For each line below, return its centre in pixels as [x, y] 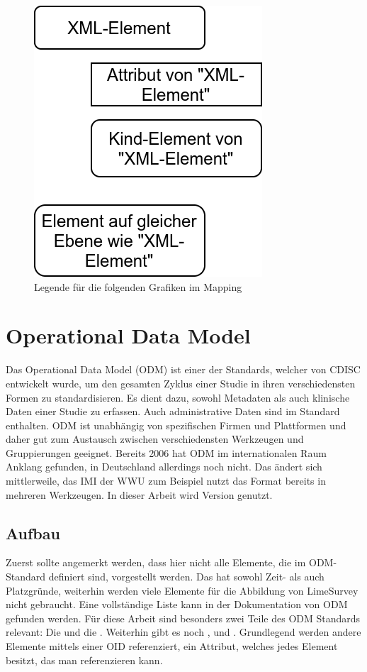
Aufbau [33, 533]
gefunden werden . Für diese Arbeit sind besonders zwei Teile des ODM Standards [183, 618]
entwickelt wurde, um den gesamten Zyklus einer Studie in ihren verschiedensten [181, 383]
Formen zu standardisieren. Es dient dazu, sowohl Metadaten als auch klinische [178, 397]
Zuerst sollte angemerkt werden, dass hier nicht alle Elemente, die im [156, 562]
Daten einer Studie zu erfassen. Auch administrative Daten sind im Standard [173, 411]
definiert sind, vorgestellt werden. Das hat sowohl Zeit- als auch [186, 577]
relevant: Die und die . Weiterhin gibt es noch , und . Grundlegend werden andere [183, 632]
